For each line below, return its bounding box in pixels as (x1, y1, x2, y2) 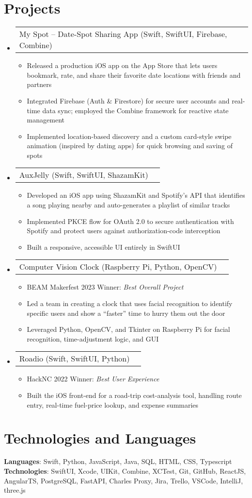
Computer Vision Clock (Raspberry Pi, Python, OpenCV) (19, 261, 217, 273)
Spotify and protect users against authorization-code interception (27, 225, 220, 236)
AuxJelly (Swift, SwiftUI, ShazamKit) (19, 169, 148, 181)
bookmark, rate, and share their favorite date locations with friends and (27, 69, 241, 80)
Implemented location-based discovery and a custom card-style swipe (27, 131, 232, 141)
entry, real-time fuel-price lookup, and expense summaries (27, 399, 199, 410)
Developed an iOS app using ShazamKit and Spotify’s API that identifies (27, 190, 245, 200)
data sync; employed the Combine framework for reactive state (42, 105, 229, 115)
